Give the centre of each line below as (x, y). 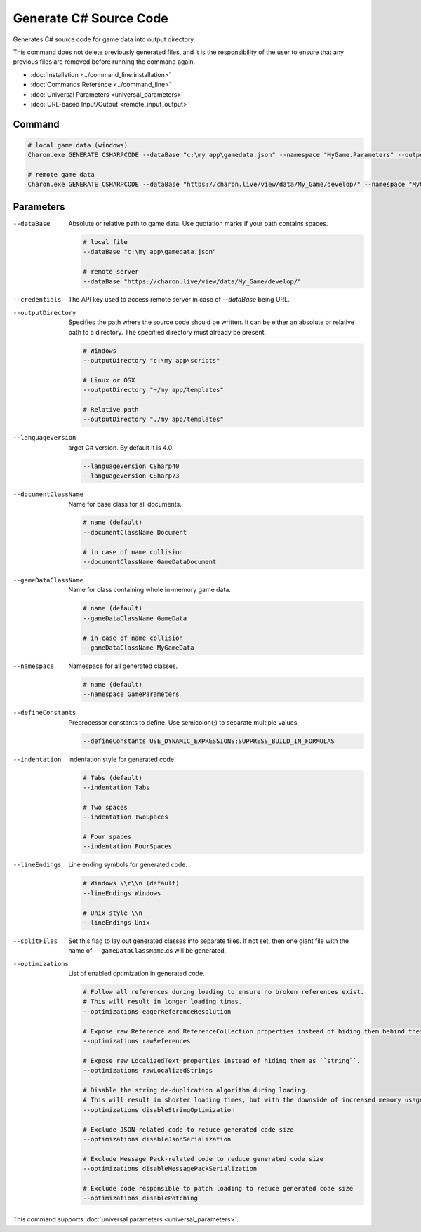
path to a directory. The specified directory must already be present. (167, 332)
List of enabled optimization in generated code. (136, 973)
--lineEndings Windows (122, 893)
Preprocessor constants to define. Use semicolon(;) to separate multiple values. (184, 722)
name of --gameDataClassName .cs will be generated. (147, 951)
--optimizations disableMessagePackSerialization (170, 1169)
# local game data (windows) (78, 145)
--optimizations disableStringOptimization (159, 1110)
